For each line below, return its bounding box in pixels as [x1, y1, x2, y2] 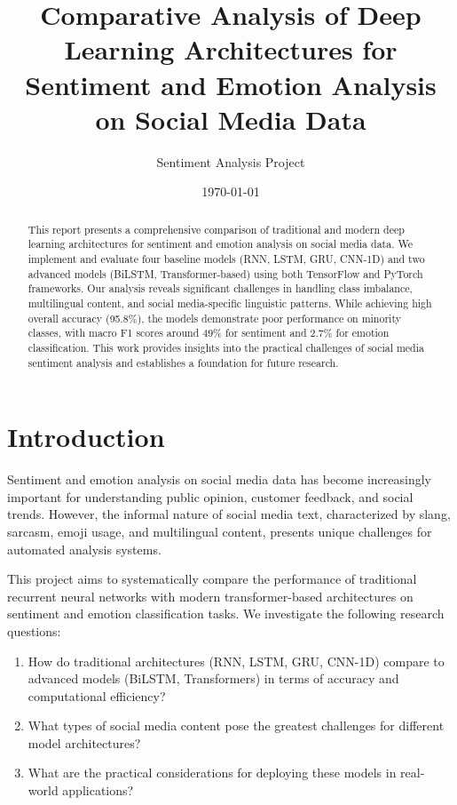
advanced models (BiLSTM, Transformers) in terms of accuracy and [28, 669, 399, 688]
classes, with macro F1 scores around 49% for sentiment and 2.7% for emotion [28, 325, 390, 340]
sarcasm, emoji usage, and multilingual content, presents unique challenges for [7, 522, 432, 540]
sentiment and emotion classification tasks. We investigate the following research [7, 604, 445, 623]
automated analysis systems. [7, 539, 162, 558]
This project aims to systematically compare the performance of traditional [7, 570, 417, 588]
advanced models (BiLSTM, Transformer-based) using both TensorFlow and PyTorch [28, 266, 423, 281]
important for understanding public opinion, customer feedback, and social [7, 487, 414, 506]
